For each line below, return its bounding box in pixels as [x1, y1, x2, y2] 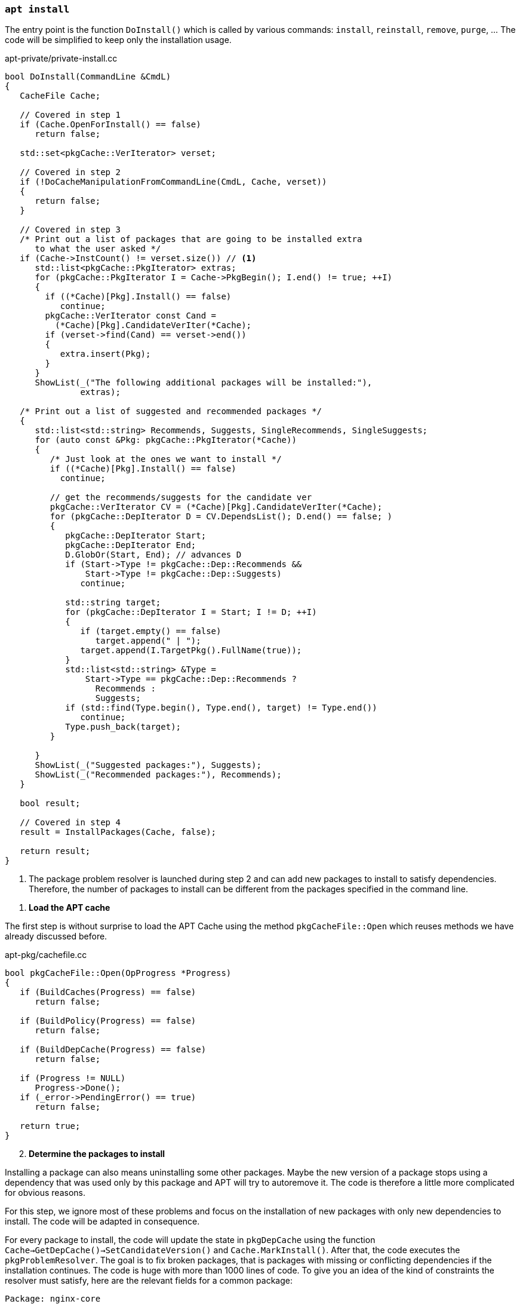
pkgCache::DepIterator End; [65, 540, 196, 550]
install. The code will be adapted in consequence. [5, 1216, 200, 1227]
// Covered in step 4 [20, 818, 121, 828]
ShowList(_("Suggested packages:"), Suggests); [35, 760, 261, 770]
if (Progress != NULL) [20, 1073, 126, 1083]
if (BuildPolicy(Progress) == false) [20, 1016, 196, 1026]
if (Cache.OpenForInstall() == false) [20, 120, 201, 130]
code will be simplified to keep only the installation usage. [5, 35, 232, 45]
